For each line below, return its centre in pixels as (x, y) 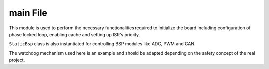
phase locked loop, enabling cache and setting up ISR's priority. (75, 34)
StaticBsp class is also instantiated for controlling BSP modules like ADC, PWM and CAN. (103, 44)
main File (28, 13)
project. (17, 60)
